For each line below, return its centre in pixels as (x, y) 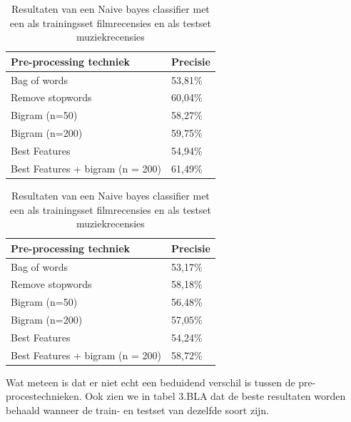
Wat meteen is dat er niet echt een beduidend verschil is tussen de (151, 382)
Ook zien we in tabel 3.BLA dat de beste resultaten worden (215, 396)
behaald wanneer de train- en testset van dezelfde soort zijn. (137, 410)
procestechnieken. (44, 396)
